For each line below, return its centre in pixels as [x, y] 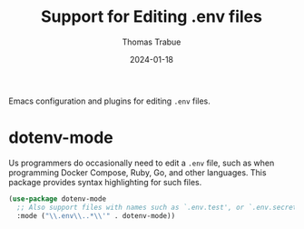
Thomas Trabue [152, 42]
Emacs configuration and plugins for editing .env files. [109, 101]
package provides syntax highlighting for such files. [105, 182]
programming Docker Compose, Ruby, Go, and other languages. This [137, 172]
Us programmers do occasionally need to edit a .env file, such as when [142, 163]
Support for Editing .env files [152, 17]
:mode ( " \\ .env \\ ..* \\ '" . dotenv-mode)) [96, 215]
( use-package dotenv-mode [57, 199]
